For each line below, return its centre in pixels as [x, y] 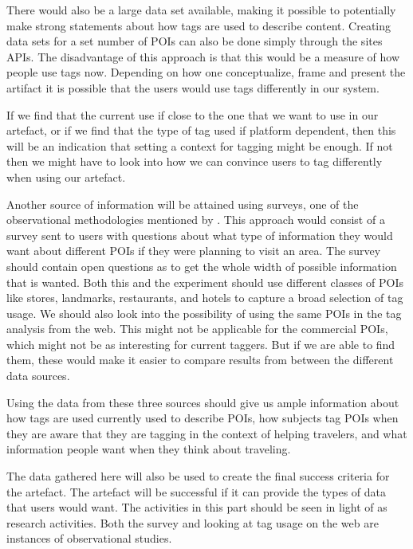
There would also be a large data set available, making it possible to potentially [201, 10]
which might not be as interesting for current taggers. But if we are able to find [201, 344]
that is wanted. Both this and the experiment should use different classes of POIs [205, 282]
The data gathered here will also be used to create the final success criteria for [198, 476]
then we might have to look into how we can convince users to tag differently [195, 161]
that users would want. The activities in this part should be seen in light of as [197, 507]
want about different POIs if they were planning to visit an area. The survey [194, 251]
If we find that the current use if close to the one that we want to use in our [193, 114]
